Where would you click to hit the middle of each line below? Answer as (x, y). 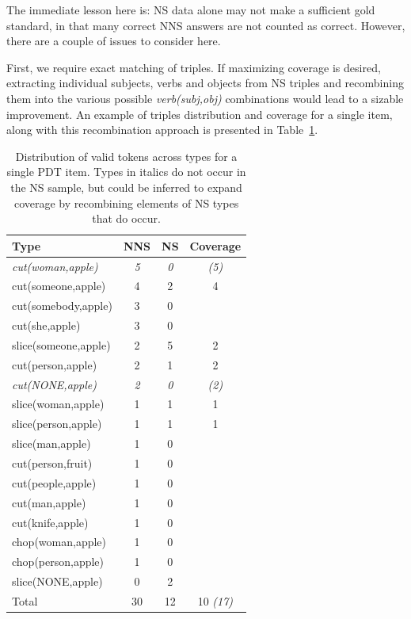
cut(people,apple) (54, 482)
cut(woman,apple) (55, 266)
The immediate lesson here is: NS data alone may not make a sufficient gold (191, 10)
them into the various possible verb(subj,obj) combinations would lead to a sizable (205, 98)
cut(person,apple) (55, 364)
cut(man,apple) (49, 502)
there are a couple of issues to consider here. (114, 41)
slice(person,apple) (57, 424)
